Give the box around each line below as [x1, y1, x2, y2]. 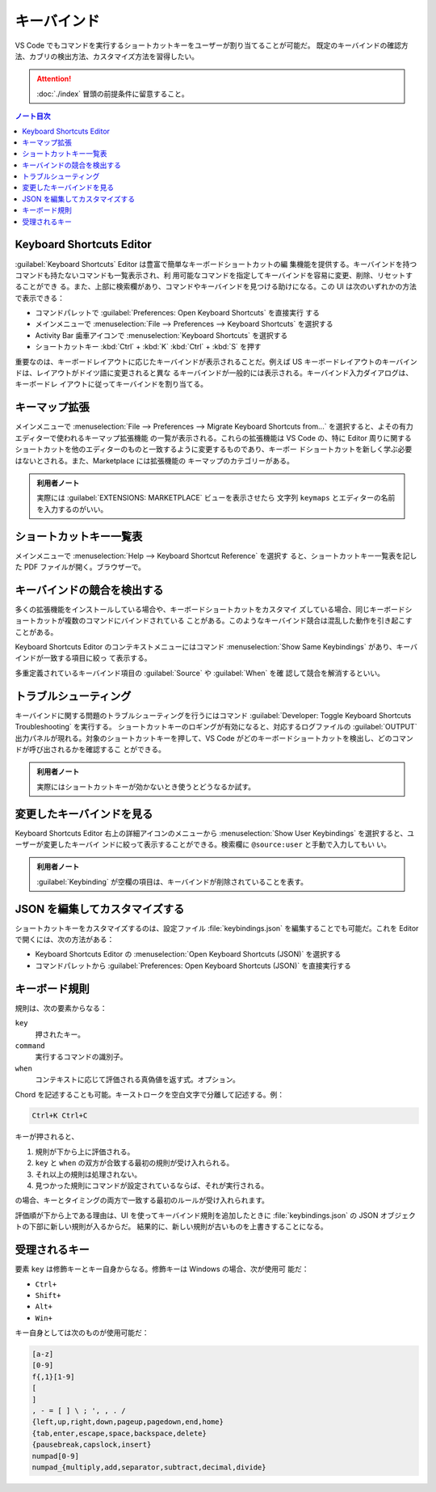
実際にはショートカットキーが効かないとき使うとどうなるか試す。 [36, 781, 256, 792]
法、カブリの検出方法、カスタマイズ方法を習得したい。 [15, 51, 199, 61]
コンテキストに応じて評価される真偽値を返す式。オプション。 [35, 1075, 240, 1084]
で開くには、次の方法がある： [15, 935, 115, 945]
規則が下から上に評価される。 [35, 1147, 135, 1156]
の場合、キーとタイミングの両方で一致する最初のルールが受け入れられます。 [15, 1195, 270, 1205]
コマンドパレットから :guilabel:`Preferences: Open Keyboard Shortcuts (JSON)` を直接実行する [35, 961, 351, 970]
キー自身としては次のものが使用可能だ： [15, 1328, 149, 1338]
